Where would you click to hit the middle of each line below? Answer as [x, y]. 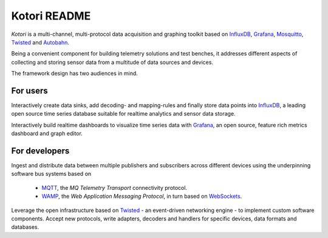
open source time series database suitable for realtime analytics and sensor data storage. [124, 114]
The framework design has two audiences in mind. [74, 74]
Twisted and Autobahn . [40, 42]
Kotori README [51, 16]
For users [29, 90]
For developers [40, 151]
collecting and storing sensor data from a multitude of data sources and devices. [112, 62]
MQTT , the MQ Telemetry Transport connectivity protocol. [114, 187]
